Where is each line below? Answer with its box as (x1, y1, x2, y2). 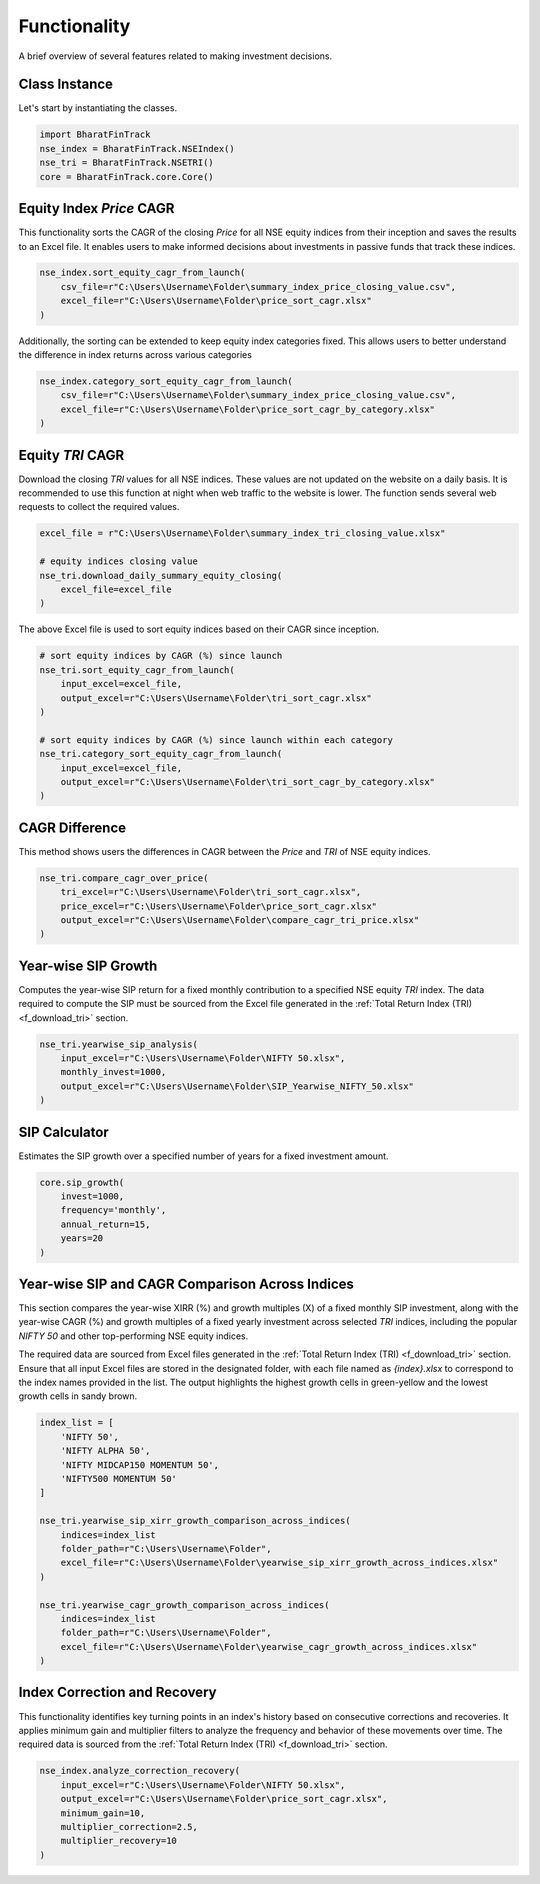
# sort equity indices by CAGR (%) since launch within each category (39, 734, 394, 745)
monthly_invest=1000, (60, 1066, 167, 1078)
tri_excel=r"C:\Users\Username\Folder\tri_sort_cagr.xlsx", (60, 886, 362, 898)
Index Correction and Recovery (18, 1684, 217, 1701)
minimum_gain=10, (60, 1807, 146, 1819)
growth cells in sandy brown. (18, 1390, 138, 1402)
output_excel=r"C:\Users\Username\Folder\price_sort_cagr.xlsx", (60, 1793, 388, 1805)
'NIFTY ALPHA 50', (60, 1445, 151, 1457)
